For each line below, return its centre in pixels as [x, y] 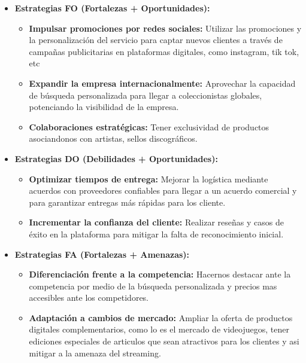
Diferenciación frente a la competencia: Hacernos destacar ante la [160, 274]
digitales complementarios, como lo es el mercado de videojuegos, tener [159, 329]
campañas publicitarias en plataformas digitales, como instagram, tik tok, [164, 51]
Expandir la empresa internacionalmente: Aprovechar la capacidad [162, 83]
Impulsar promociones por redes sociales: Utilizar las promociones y [165, 28]
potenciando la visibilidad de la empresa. [104, 107]
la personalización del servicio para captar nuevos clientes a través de [156, 40]
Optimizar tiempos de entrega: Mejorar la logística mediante [149, 179]
